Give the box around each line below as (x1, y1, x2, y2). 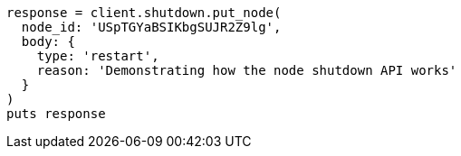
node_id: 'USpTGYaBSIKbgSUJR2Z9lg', (21, 20, 282, 34)
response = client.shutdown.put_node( (6, 5, 282, 20)
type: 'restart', (36, 49, 159, 63)
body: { (21, 34, 75, 49)
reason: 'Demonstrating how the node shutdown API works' (36, 63, 457, 78)
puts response (6, 106, 106, 121)
